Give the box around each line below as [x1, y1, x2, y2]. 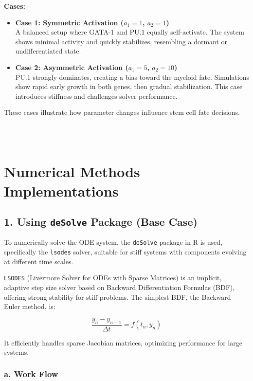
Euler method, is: [4, 301, 55, 311]
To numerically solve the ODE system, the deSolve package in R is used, [4, 237, 222, 247]
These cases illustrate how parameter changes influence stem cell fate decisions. [4, 107, 240, 117]
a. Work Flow [4, 367, 58, 380]
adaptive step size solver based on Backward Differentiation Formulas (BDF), [4, 282, 235, 292]
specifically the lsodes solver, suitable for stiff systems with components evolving [4, 247, 247, 257]
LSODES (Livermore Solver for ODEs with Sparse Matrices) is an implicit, [4, 272, 222, 283]
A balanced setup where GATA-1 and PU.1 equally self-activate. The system [15, 27, 244, 37]
